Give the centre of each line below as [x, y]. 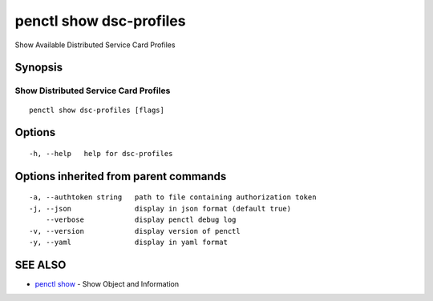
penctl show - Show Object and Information [107, 283]
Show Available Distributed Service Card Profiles [95, 45]
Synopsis [39, 68]
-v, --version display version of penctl [135, 231]
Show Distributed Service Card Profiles [93, 90]
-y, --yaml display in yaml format [129, 242]
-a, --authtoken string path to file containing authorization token [173, 197]
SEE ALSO [40, 265]
